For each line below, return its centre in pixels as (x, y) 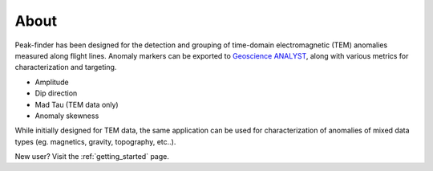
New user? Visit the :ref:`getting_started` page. (92, 157)
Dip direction (56, 93)
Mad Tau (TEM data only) (77, 104)
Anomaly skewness (67, 116)
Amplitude (52, 82)
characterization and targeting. (66, 67)
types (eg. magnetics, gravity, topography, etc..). (95, 141)
